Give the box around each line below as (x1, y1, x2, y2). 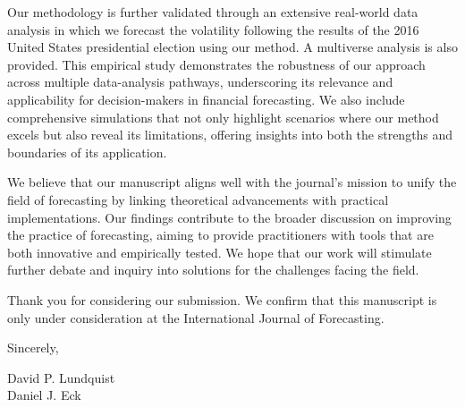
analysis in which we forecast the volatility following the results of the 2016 (7, 20, 419, 38)
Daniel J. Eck (7, 386, 81, 404)
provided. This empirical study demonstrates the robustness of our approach (7, 55, 426, 73)
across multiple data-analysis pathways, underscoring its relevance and (7, 72, 393, 91)
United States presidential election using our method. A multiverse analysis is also (7, 38, 458, 56)
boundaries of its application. (7, 142, 167, 161)
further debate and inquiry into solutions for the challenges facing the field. (7, 260, 419, 279)
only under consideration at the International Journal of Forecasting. (7, 308, 385, 326)
